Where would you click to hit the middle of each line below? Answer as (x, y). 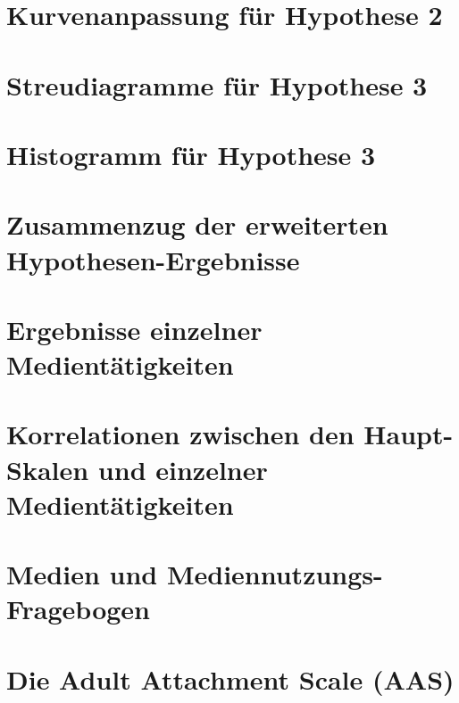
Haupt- (409, 434)
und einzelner (183, 469)
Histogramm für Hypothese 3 (191, 154)
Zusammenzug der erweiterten (197, 224)
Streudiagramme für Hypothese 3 (217, 84)
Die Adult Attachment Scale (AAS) (230, 678)
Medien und (82, 574)
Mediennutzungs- (275, 574)
